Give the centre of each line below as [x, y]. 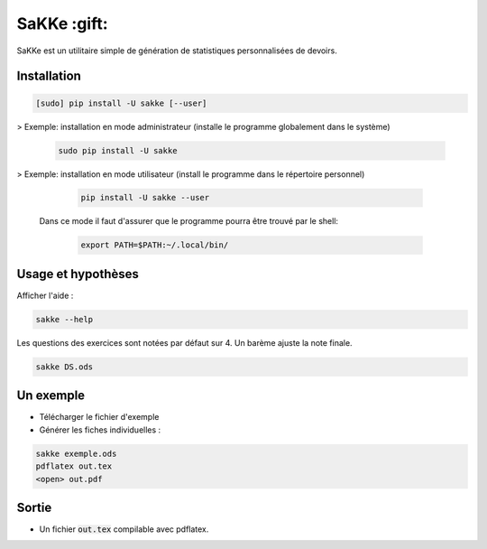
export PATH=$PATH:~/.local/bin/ [155, 245]
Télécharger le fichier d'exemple [99, 417]
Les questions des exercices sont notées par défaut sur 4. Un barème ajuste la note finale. [184, 342]
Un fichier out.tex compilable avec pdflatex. [124, 529]
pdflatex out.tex [74, 466]
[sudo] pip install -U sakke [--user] [121, 103]
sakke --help [64, 319]
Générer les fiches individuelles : [100, 430]
